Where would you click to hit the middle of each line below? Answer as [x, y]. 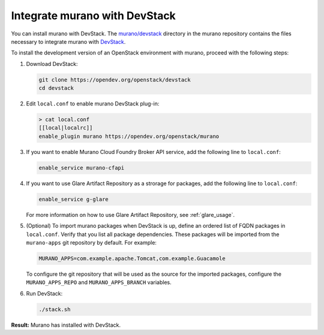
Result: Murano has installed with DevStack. [66, 325]
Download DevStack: [52, 64]
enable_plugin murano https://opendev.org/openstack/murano [129, 136]
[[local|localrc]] [66, 128]
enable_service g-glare [74, 199]
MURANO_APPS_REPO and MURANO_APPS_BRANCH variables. [99, 282]
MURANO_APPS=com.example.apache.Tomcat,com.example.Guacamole [132, 258]
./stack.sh [55, 309]
